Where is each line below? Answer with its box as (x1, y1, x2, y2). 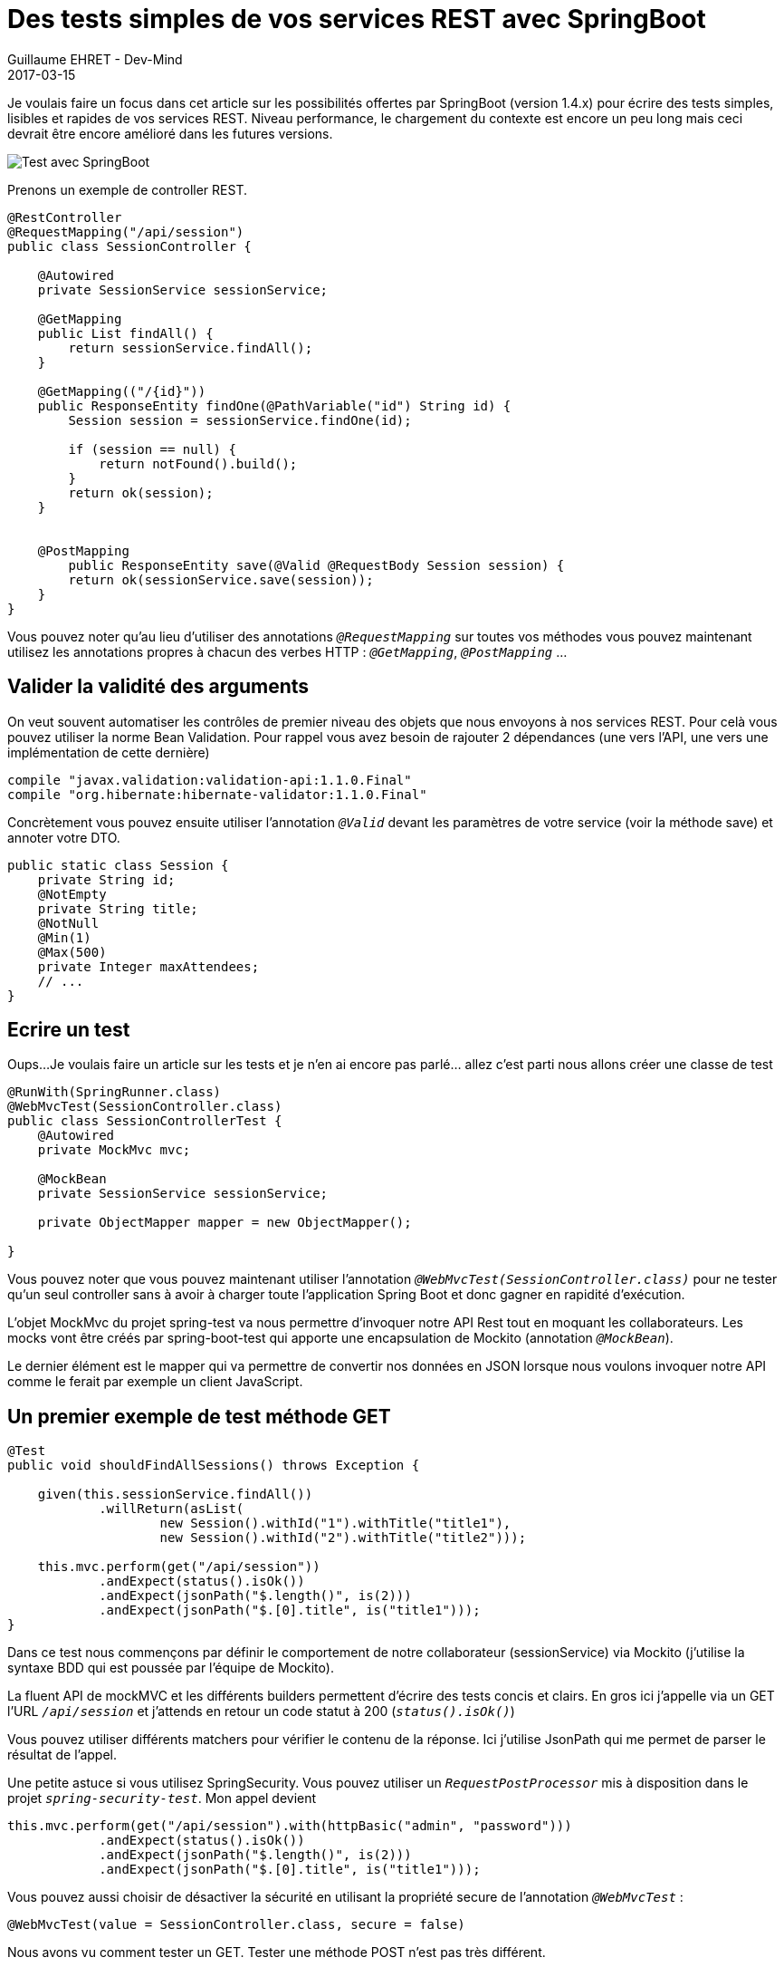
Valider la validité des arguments (7, 675, 310, 699)
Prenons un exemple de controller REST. (7, 181, 247, 198)
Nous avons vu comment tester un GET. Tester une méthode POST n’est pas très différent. (7, 1944, 546, 1961)
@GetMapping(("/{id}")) (37, 383, 206, 399)
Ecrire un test (7, 1018, 130, 1042)
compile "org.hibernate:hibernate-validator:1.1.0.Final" (7, 786, 427, 802)
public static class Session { (7, 857, 229, 873)
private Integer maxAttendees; (37, 959, 260, 974)
